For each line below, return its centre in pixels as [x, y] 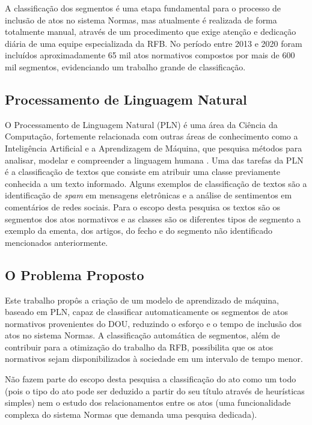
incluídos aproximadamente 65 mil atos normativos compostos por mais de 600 [150, 55]
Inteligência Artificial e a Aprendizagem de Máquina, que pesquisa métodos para [154, 148]
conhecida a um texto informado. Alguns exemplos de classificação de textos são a [156, 183]
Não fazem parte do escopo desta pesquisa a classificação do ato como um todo [151, 379]
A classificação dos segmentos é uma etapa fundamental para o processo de [143, 8]
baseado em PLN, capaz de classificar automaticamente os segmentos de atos [147, 312]
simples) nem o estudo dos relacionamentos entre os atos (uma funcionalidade [148, 402]
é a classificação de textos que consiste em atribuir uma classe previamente [142, 172]
